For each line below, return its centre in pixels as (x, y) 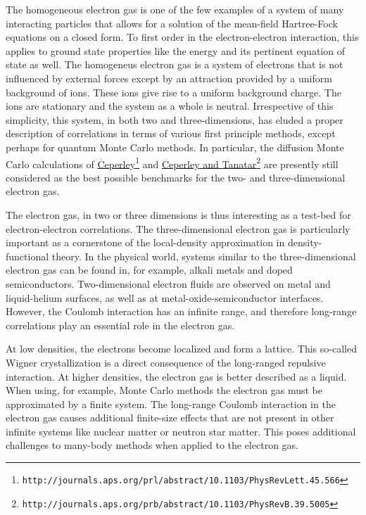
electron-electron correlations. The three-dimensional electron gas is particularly (178, 228)
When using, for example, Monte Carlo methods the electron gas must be (164, 390)
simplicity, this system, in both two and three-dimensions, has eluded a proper (175, 119)
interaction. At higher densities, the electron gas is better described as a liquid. (176, 376)
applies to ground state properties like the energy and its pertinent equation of (175, 50)
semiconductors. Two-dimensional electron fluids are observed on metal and (168, 283)
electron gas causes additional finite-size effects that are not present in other (170, 418)
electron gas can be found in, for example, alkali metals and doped (149, 270)
